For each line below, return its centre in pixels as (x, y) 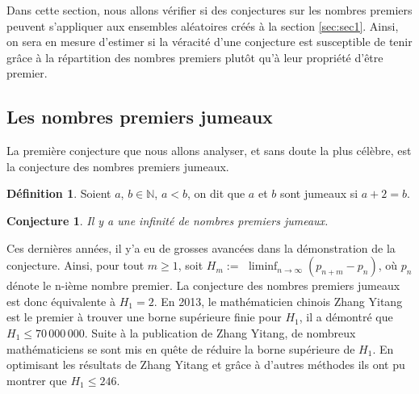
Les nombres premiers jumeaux (140, 117)
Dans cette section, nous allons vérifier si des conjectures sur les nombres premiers (209, 10)
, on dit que (216, 193)
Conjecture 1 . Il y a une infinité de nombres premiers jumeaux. (168, 220)
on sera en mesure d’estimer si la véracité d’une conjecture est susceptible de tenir (209, 42)
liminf (263, 267)
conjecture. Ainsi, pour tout (75, 265)
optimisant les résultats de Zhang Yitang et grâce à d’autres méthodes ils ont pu (206, 365)
